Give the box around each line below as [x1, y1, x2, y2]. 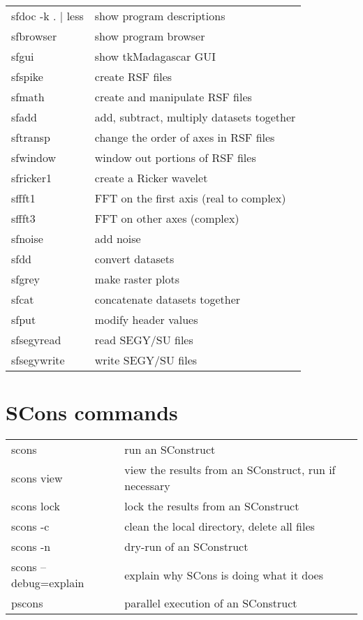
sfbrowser [11, 28, 57, 44]
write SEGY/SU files [94, 352, 198, 368]
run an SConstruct [124, 441, 216, 458]
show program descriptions [94, 8, 225, 24]
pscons [11, 595, 43, 612]
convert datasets [94, 251, 175, 267]
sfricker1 [11, 170, 52, 186]
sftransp [11, 129, 50, 145]
